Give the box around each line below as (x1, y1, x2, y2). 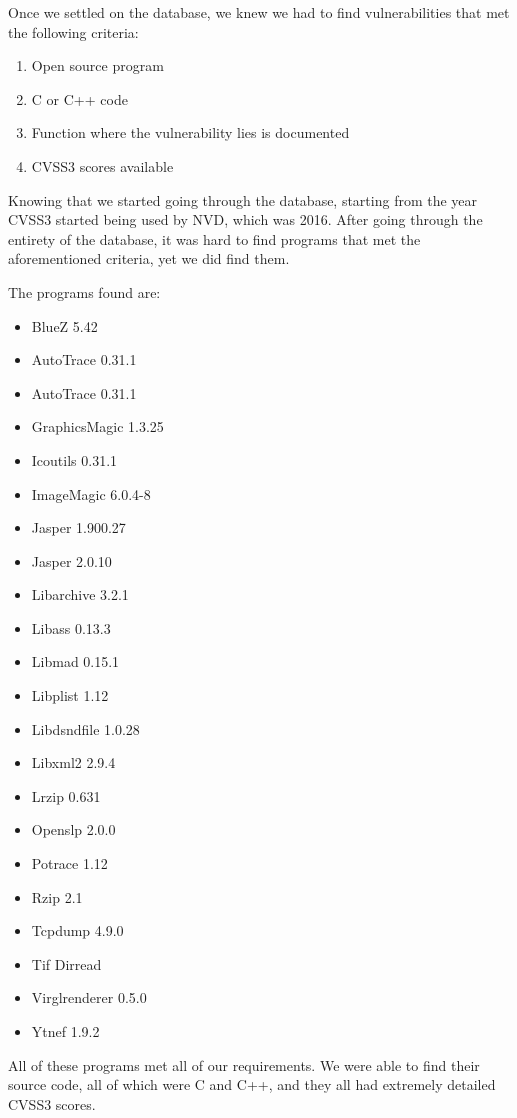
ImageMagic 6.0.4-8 (31, 483, 151, 504)
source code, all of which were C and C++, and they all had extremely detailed (8, 1074, 496, 1095)
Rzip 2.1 (31, 886, 83, 907)
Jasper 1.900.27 (31, 517, 126, 538)
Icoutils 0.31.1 (31, 449, 118, 470)
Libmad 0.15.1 (31, 651, 120, 672)
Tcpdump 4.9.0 (31, 920, 124, 941)
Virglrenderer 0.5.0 (31, 987, 147, 1008)
